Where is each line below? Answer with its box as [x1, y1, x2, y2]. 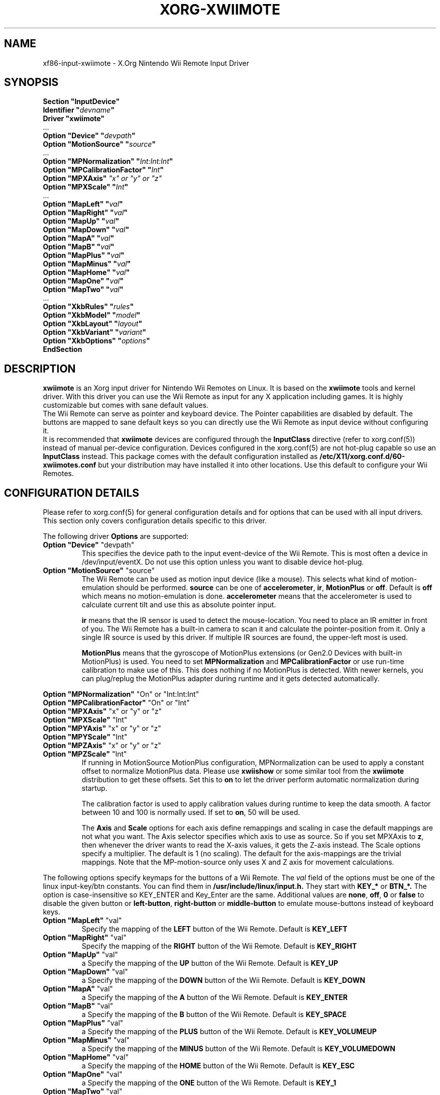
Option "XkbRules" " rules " [43, 302, 134, 311]
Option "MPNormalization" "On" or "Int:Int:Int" [43, 690, 199, 699]
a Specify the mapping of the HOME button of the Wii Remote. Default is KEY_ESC [81, 1061, 355, 1070]
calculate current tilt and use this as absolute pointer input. [81, 600, 276, 609]
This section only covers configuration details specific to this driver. [43, 516, 267, 525]
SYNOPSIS [4, 76, 59, 89]
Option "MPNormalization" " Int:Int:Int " [43, 157, 173, 166]
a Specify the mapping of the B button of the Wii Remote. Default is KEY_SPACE [81, 1010, 347, 1019]
